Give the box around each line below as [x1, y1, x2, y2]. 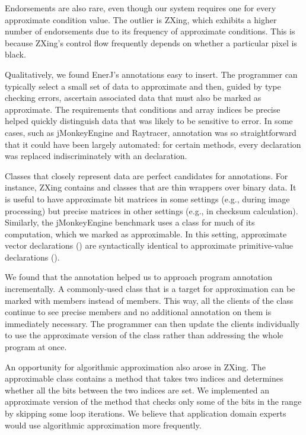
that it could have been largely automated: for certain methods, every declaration [5, 138, 301, 150]
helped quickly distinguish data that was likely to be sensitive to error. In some [5, 115, 293, 127]
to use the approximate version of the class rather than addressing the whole [5, 329, 283, 341]
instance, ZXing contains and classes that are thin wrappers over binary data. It [5, 181, 297, 193]
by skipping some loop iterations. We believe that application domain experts [5, 407, 286, 419]
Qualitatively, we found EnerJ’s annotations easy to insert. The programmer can [5, 68, 298, 80]
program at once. [5, 341, 67, 353]
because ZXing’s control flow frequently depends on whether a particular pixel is [5, 36, 297, 49]
